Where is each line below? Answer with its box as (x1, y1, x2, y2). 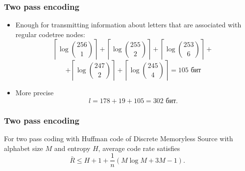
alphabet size (4, 143, 43, 153)
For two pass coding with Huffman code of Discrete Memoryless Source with (4, 133, 233, 144)
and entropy (54, 143, 91, 153)
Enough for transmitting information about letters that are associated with (15, 20, 242, 30)
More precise (15, 87, 54, 98)
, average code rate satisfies (98, 143, 180, 153)
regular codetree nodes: (15, 29, 85, 39)
